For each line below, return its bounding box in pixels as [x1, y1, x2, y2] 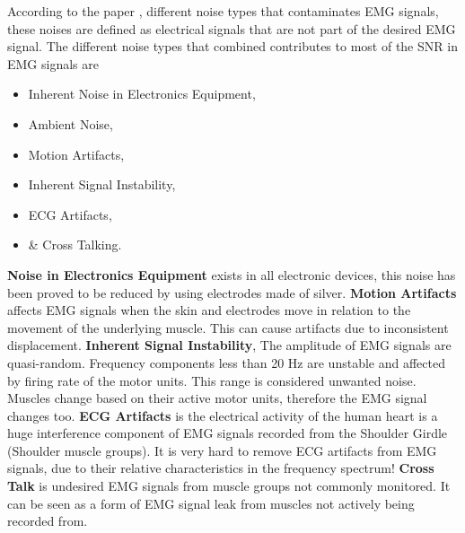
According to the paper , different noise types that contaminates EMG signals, [7, 2, 439, 20]
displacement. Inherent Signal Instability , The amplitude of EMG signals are [7, 336, 452, 354]
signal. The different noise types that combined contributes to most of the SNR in [7, 37, 458, 56]
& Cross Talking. [28, 235, 122, 254]
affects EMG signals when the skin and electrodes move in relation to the [7, 301, 411, 319]
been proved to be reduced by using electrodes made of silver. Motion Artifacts [7, 283, 457, 301]
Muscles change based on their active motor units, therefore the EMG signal [7, 389, 427, 407]
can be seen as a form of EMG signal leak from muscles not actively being [7, 494, 415, 512]
